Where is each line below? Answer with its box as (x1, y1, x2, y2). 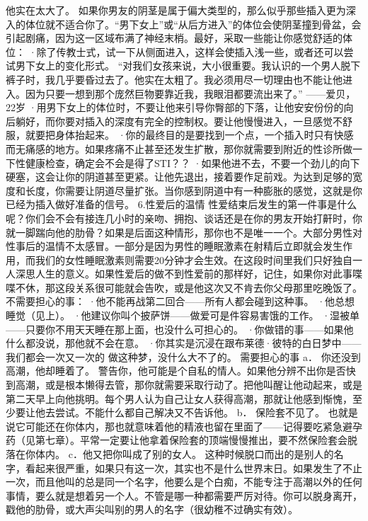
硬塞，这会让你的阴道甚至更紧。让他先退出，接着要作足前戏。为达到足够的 (6, 169, 352, 184)
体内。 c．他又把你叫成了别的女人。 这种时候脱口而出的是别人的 (35, 447, 334, 461)
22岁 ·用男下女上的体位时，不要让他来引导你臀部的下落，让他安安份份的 (6, 100, 344, 115)
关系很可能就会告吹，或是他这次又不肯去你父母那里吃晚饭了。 (74, 280, 362, 294)
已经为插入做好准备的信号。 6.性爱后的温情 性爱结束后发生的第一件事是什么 (6, 197, 357, 212)
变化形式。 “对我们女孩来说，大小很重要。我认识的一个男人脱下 (64, 58, 361, 73)
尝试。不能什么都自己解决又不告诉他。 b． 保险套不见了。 (54, 405, 326, 420)
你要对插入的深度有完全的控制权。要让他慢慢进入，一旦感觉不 (54, 113, 343, 128)
